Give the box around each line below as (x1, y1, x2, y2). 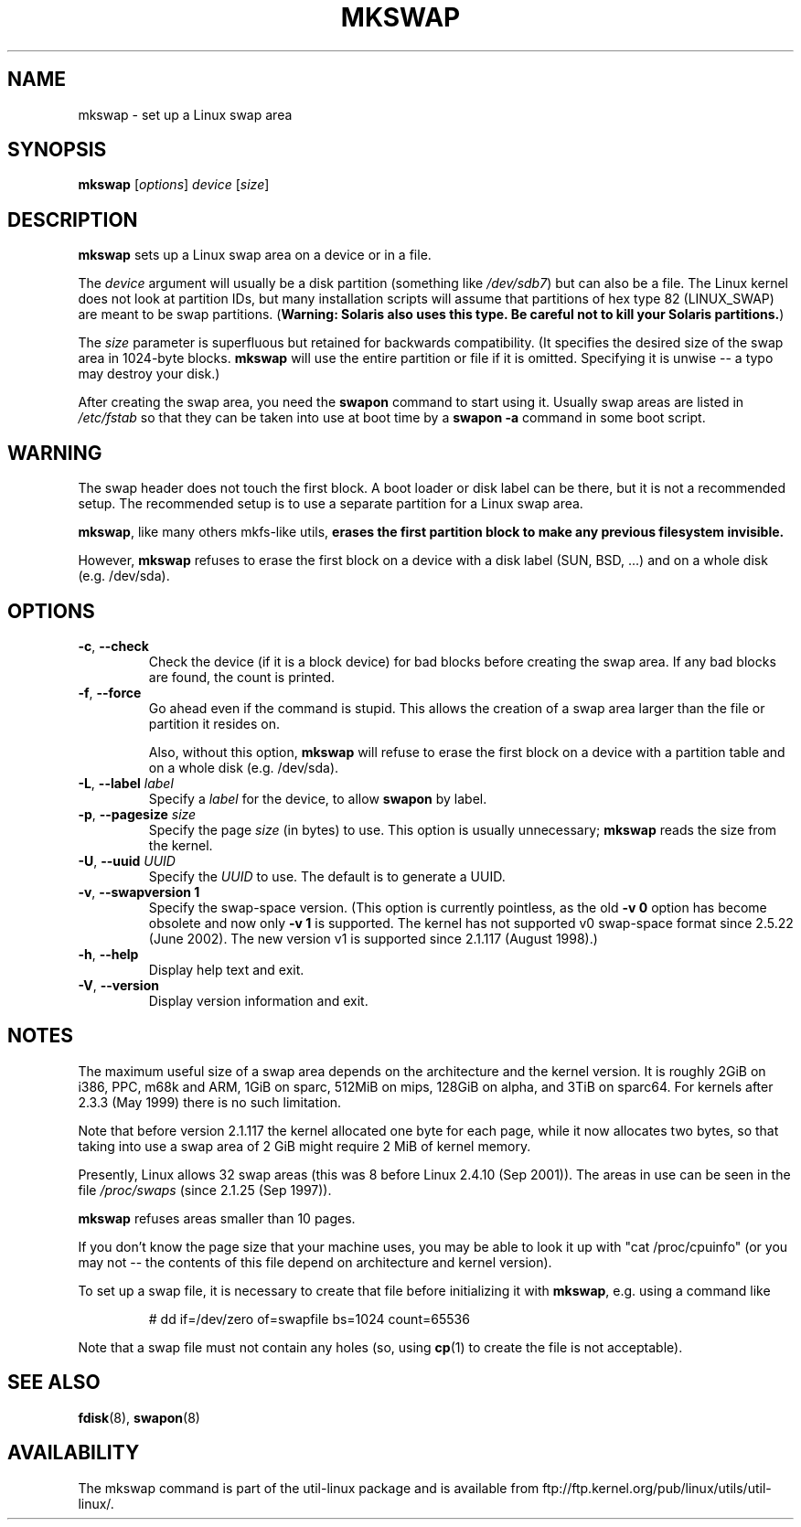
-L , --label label (78, 774, 174, 791)
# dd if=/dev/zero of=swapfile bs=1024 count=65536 (148, 1310, 470, 1327)
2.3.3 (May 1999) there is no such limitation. (78, 1094, 342, 1110)
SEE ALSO (7, 1371, 101, 1394)
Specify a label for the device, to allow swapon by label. (148, 790, 487, 806)
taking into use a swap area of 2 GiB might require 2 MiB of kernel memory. (78, 1137, 531, 1154)
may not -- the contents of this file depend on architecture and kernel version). (78, 1254, 552, 1270)
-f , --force (78, 684, 142, 700)
